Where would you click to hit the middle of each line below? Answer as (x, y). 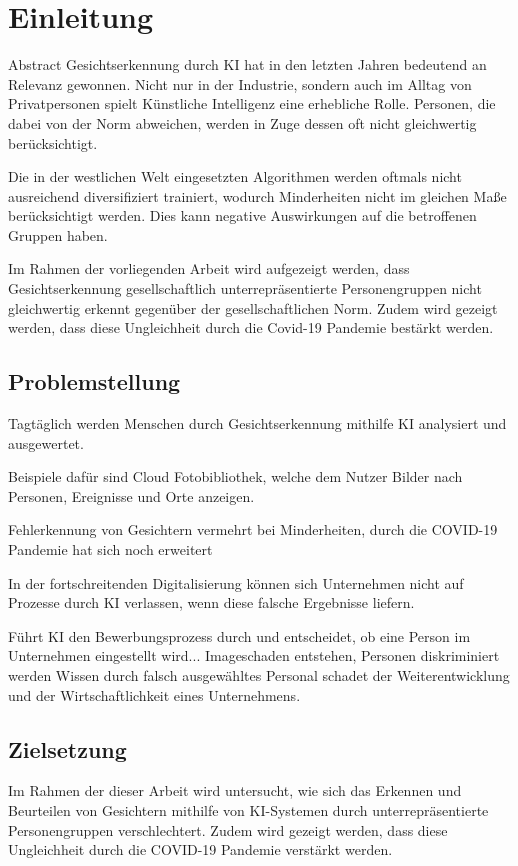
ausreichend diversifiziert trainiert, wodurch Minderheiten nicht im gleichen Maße (257, 195)
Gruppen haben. (58, 234)
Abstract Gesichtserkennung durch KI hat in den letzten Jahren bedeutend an (247, 64)
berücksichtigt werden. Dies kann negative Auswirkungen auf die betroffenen (242, 215)
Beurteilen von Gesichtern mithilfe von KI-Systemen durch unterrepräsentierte (248, 809)
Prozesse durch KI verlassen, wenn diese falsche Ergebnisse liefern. (211, 602)
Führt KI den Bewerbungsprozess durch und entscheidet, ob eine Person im (239, 635)
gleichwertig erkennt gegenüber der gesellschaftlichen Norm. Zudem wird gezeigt (253, 307)
